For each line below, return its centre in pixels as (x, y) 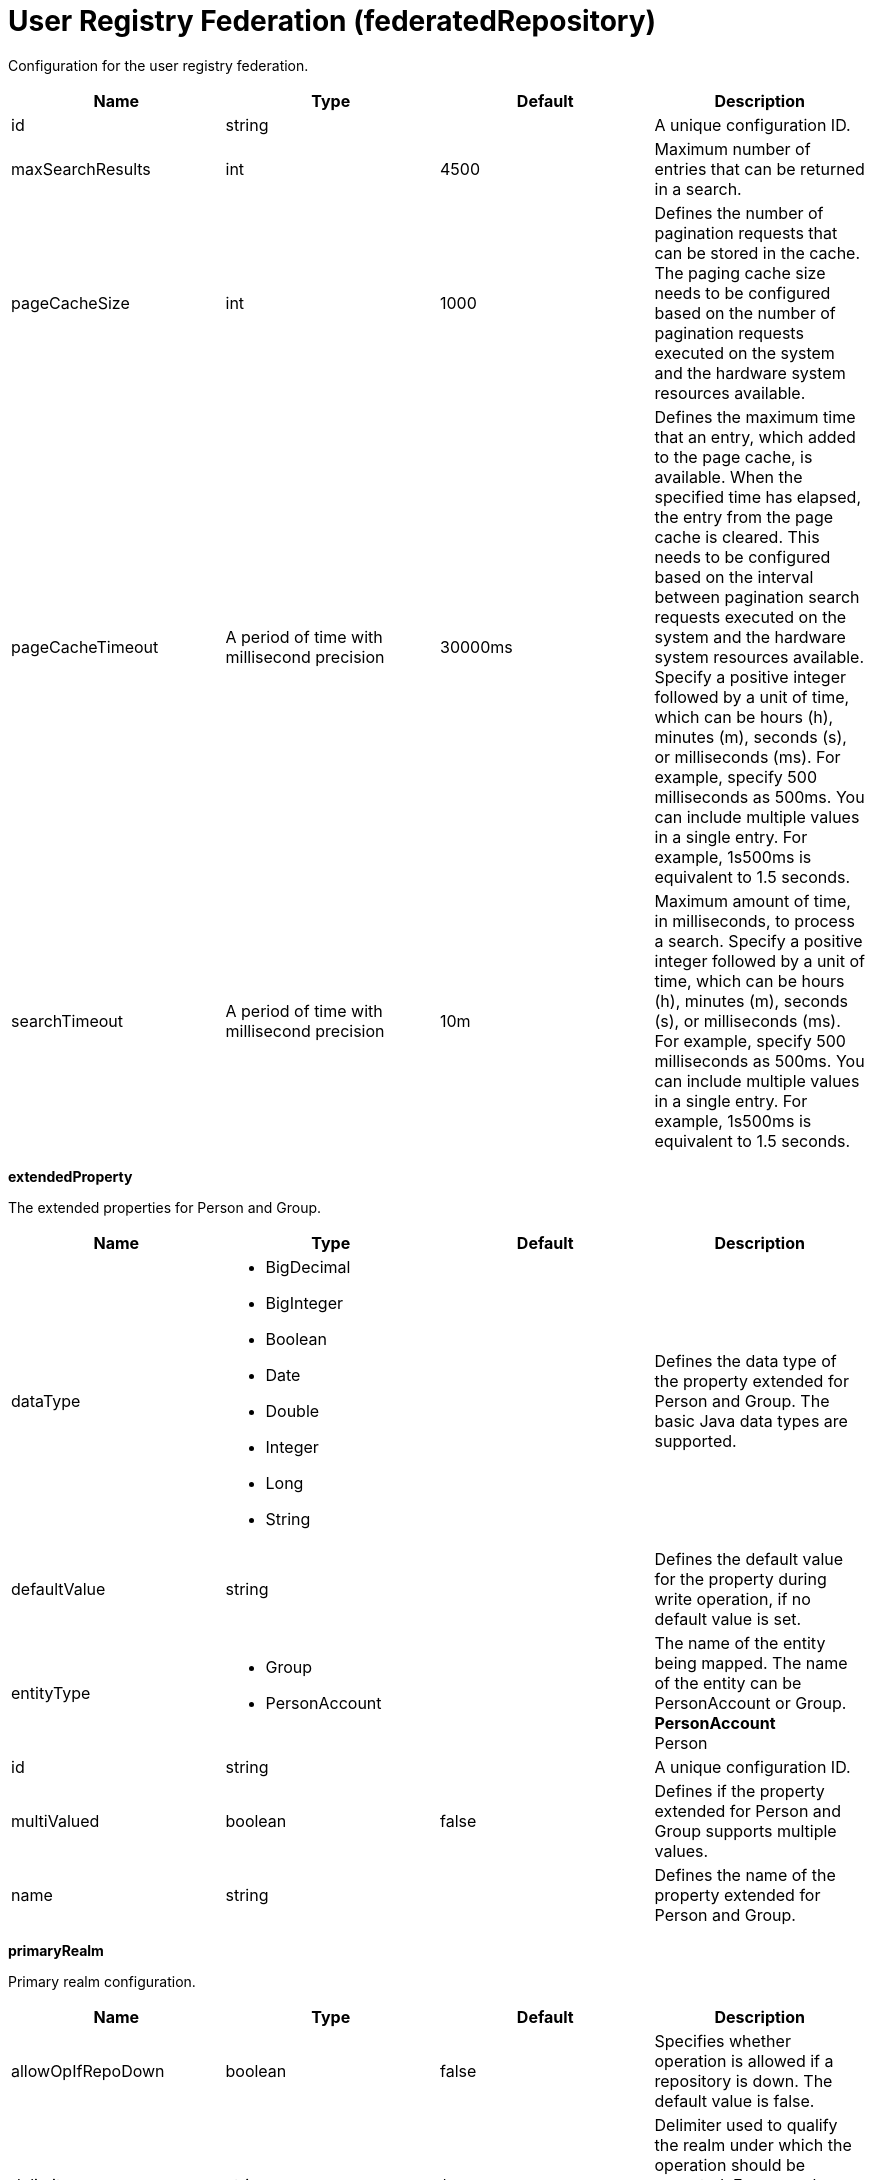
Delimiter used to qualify (746, 2124)
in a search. (698, 188)
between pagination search (757, 596)
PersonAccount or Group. (750, 1702)
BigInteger (304, 1302)
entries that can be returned (759, 168)
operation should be (730, 2164)
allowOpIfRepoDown (88, 2070)
